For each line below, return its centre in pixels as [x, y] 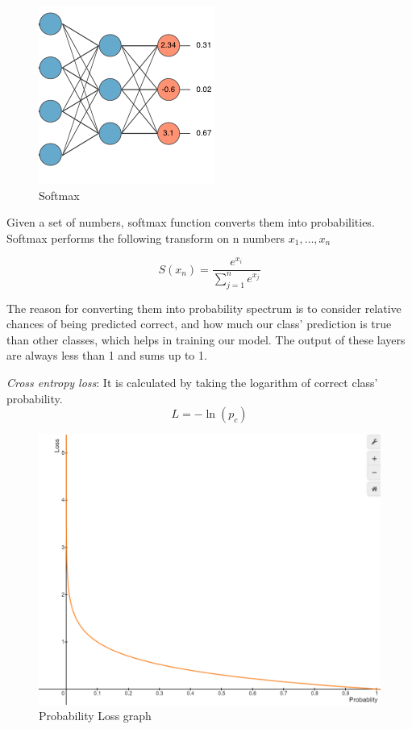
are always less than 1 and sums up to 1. [107, 355]
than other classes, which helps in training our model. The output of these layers [206, 339]
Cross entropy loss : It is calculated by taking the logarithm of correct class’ [192, 383]
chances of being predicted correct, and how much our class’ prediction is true [199, 324]
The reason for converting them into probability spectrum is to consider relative [204, 308]
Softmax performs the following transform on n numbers [146, 237]
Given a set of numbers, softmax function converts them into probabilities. [191, 222]
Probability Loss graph [95, 716]
